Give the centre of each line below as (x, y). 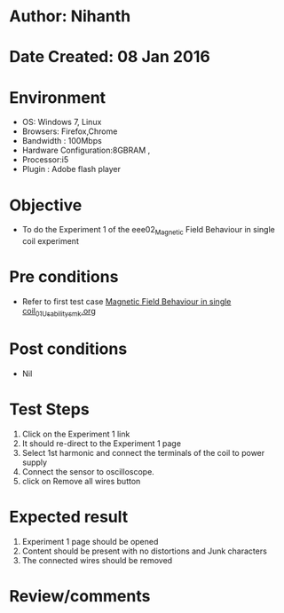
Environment (58, 97)
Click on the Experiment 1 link (76, 434)
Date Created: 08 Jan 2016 (110, 57)
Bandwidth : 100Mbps (62, 141)
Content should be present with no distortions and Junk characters (145, 551)
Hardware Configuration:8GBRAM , (86, 150)
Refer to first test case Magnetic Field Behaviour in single (126, 301)
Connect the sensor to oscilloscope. (88, 471)
